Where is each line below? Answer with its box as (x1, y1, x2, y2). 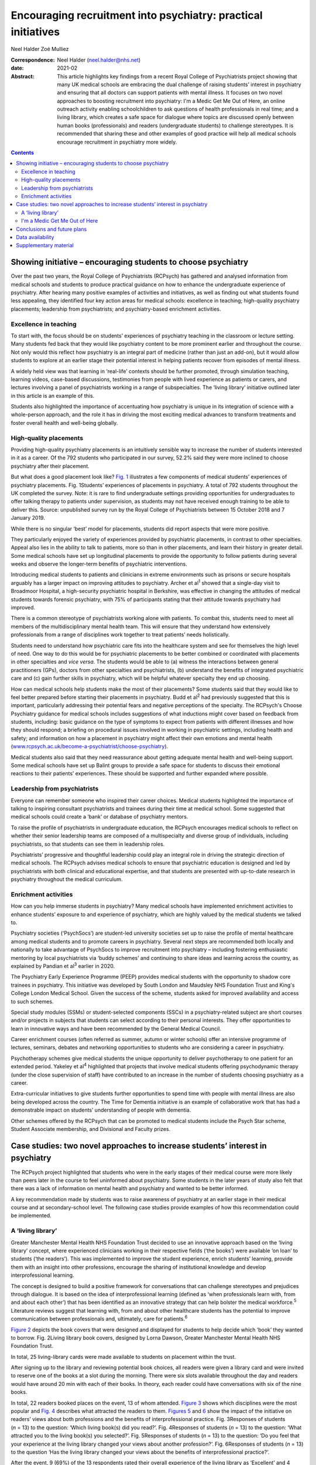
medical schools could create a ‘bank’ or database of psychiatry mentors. (11, 813, 188, 820)
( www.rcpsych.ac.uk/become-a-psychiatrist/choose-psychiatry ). (11, 743, 169, 750)
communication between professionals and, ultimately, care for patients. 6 (11, 1314, 188, 1323)
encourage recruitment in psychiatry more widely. (57, 138, 177, 145)
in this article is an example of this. (11, 392, 95, 399)
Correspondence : (11, 56, 55, 63)
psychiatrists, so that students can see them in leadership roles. (11, 840, 165, 847)
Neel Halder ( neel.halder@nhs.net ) (57, 56, 141, 63)
